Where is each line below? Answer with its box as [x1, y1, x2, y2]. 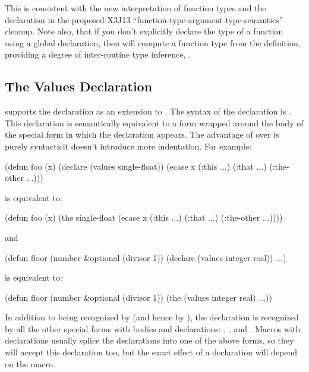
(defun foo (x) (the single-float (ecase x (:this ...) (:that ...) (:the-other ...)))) [5, 211, 283, 224]
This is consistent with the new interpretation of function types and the [5, 2, 266, 14]
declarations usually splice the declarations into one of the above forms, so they [5, 334, 294, 346]
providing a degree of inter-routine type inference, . [5, 48, 191, 61]
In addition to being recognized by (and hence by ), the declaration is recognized [5, 311, 299, 323]
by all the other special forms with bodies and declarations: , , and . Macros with [5, 322, 301, 335]
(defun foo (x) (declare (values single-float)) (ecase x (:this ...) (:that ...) [5, 160, 267, 172]
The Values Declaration [5, 77, 153, 96]
